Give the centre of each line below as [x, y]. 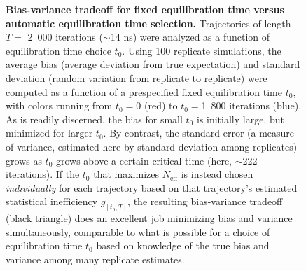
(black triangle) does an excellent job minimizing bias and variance [149, 218]
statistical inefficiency [52, 201]
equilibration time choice [58, 50]
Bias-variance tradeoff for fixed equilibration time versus [145, 9]
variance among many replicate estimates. [95, 259]
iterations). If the [43, 174]
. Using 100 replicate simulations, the [202, 50]
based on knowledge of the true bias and [183, 245]
